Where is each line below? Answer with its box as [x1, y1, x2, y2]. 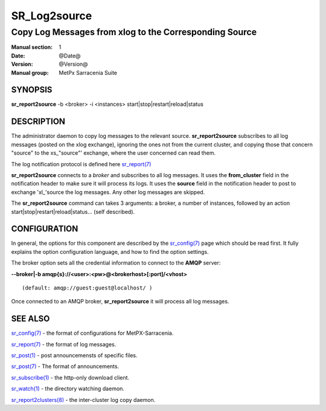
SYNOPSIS [11, 85, 53, 95]
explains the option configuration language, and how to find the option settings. [11, 248, 209, 255]
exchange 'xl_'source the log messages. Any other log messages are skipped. [11, 188, 205, 196]
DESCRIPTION [11, 117, 66, 127]
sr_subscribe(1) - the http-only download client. [11, 374, 130, 381]
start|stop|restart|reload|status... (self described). [11, 208, 135, 215]
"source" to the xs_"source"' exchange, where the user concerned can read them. [11, 149, 216, 157]
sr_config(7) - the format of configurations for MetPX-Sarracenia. [11, 329, 174, 337]
